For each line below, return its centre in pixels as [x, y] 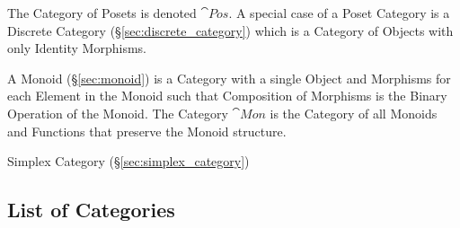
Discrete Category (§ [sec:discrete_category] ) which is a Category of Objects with [230, 30]
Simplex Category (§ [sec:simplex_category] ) [128, 161]
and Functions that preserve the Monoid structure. [147, 131]
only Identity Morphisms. [77, 48]
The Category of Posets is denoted [102, 13]
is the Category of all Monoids [354, 113]
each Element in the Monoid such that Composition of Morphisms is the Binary [227, 96]
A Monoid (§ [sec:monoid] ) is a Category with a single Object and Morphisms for [229, 78]
